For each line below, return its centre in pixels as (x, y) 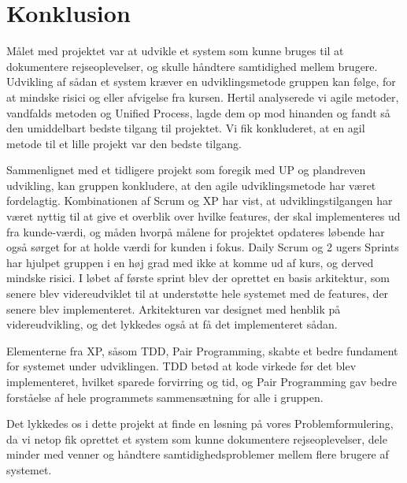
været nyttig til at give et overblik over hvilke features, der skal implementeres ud (203, 216)
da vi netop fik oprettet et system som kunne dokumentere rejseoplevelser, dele (197, 438)
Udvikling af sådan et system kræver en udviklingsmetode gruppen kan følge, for (201, 82)
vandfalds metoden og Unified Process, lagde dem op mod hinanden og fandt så (198, 112)
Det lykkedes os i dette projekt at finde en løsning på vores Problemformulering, (200, 424)
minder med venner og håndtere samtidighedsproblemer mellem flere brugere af (198, 454)
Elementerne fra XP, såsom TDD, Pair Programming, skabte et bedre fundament (202, 350)
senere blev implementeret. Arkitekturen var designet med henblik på (174, 308)
